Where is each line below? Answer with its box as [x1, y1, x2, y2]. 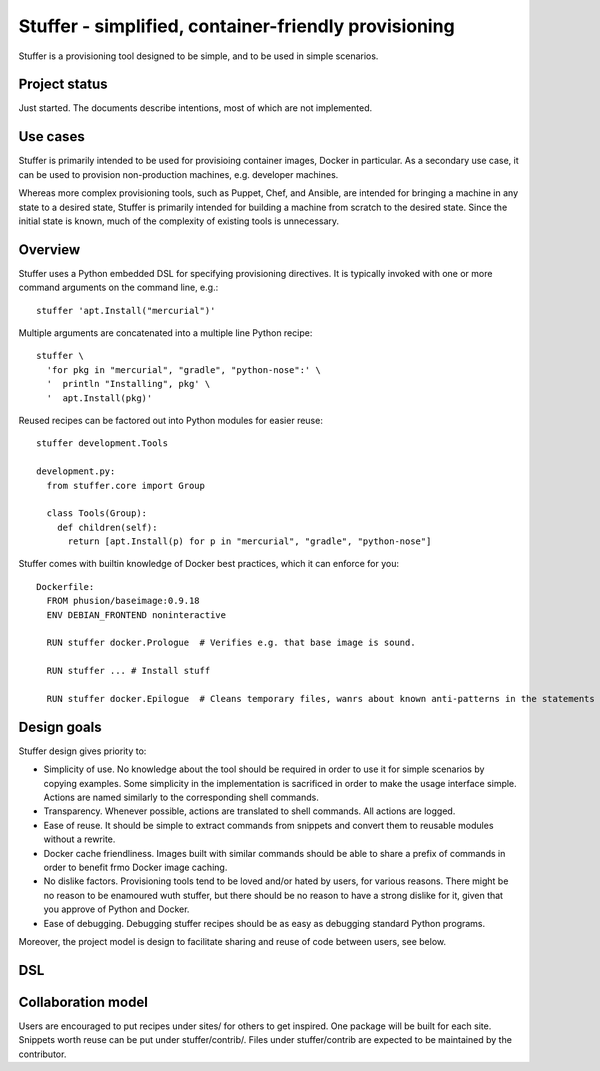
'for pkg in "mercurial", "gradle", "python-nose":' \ [46, 364, 322, 375]
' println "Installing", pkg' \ [46, 378, 211, 390]
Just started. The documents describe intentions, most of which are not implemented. [18, 102, 373, 114]
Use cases [18, 128, 85, 145]
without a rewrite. [43, 833, 116, 845]
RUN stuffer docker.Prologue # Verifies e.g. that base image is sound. [46, 637, 416, 649]
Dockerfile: [36, 581, 95, 592]
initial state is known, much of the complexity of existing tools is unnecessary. [18, 215, 340, 227]
